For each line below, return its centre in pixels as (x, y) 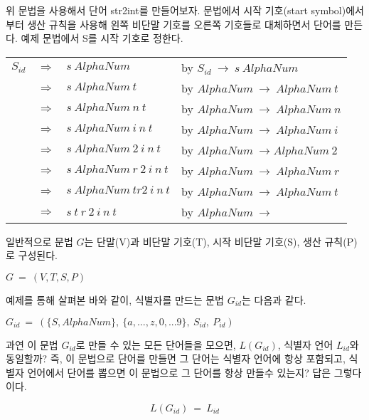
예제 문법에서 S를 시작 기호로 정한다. (102, 38)
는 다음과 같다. (274, 299)
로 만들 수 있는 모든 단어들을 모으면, (156, 344)
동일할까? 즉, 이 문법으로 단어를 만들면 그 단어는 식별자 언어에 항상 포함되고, (176, 358)
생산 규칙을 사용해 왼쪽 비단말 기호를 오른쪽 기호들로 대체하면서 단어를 (184, 24)
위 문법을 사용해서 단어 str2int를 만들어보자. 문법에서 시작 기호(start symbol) (176, 10)
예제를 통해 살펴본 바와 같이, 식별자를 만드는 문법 (115, 299)
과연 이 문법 (32, 344)
